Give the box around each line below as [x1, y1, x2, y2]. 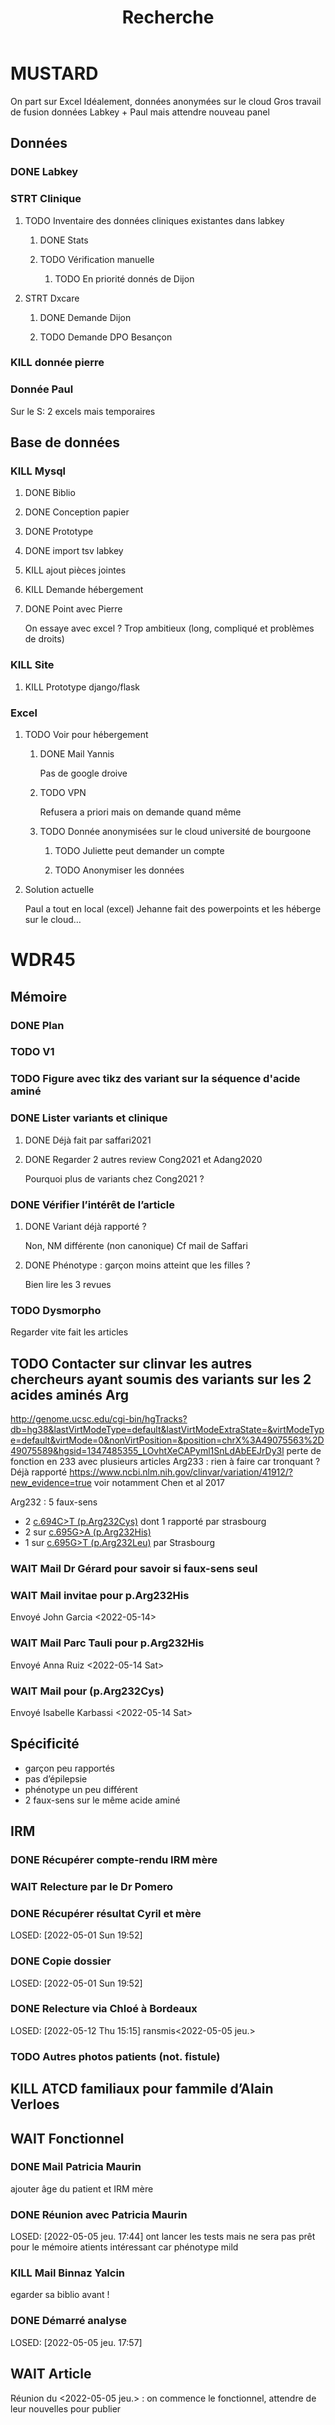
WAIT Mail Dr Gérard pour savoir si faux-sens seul [10, 1562, 258, 1576]
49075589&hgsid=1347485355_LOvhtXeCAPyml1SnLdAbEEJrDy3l [10, 1445, 285, 1457]
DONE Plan [10, 1018, 65, 1032]
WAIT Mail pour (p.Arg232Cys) [10, 1684, 165, 1698]
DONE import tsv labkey [24, 545, 124, 557]
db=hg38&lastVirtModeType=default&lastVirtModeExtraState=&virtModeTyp [10, 1424, 325, 1436]
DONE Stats [39, 234, 89, 246]
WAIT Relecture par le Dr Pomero [10, 1879, 173, 1893]
